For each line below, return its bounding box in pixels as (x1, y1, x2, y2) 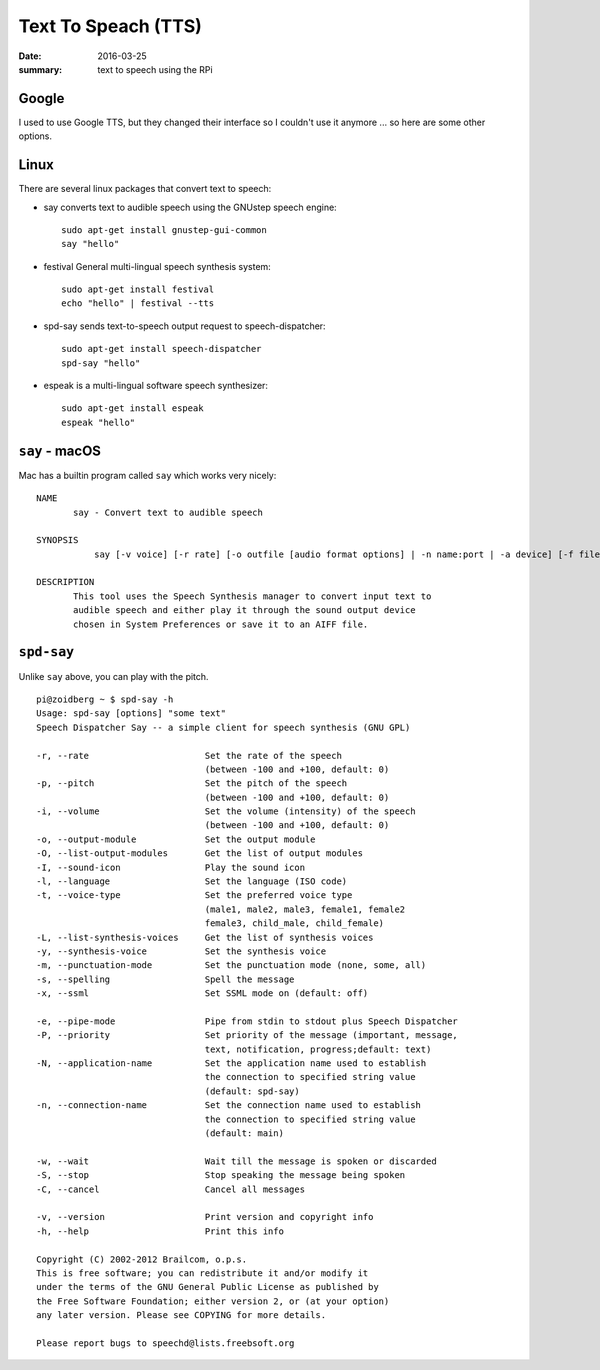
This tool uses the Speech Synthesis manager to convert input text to (73, 590, 432, 602)
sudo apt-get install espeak (61, 403, 204, 414)
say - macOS (18, 442, 102, 459)
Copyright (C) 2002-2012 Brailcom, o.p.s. (36, 1253, 248, 1265)
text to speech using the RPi (97, 63, 214, 75)
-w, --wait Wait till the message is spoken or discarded (36, 1155, 437, 1167)
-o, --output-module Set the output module (36, 833, 316, 845)
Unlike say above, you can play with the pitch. (18, 670, 209, 682)
